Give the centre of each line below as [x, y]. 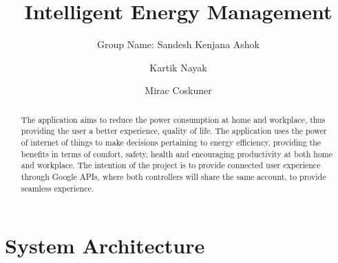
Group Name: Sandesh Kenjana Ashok [178, 44]
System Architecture [105, 245]
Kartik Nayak [178, 67]
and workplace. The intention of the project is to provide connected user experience [171, 165]
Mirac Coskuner [178, 90]
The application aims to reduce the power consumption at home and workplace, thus [173, 119]
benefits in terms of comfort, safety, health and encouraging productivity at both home [177, 153]
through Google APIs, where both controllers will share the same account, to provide [173, 176]
